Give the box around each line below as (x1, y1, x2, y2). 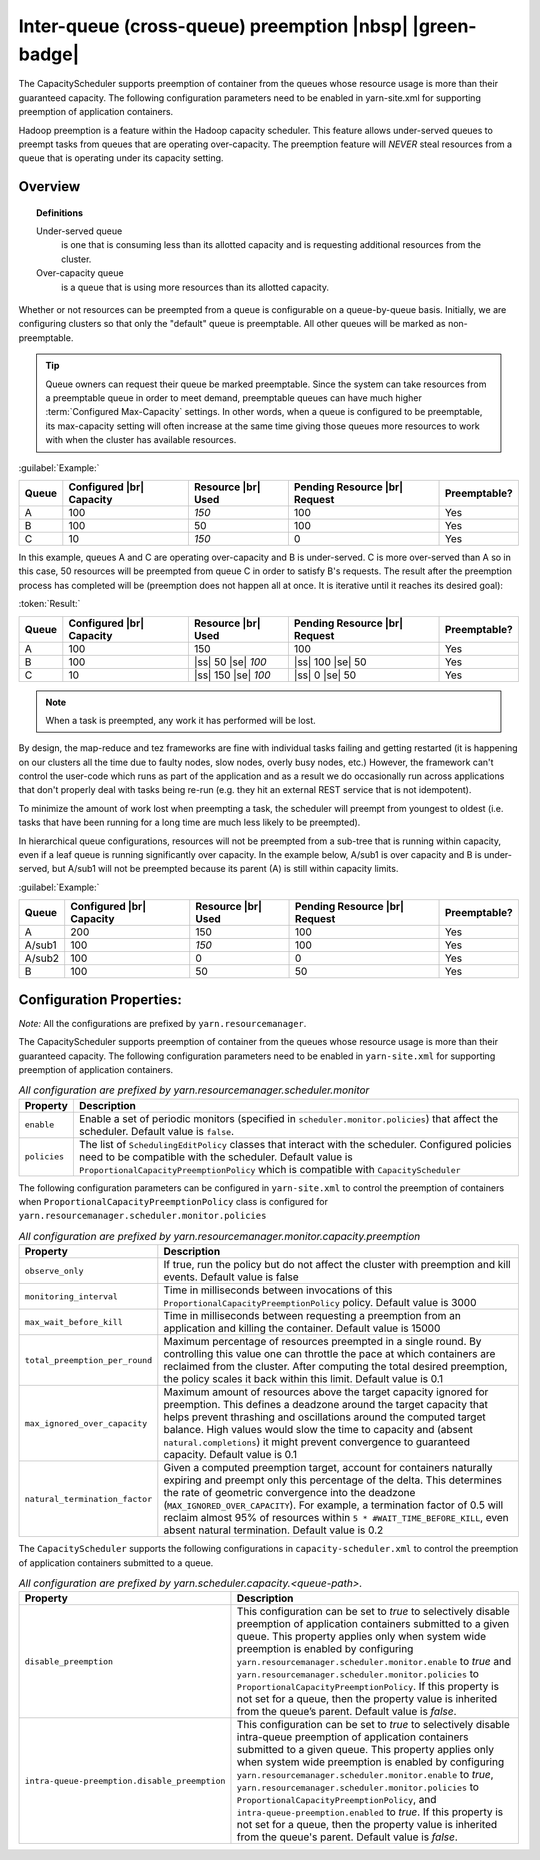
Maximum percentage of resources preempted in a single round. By (163, 1335, 482, 1349)
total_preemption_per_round (24, 1355, 153, 1365)
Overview (18, 178, 81, 195)
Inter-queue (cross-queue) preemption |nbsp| (18, 15, 409, 37)
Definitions (36, 206, 84, 219)
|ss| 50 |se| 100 (193, 655, 267, 669)
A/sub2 (24, 951, 60, 965)
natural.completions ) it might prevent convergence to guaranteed (163, 1435, 470, 1449)
